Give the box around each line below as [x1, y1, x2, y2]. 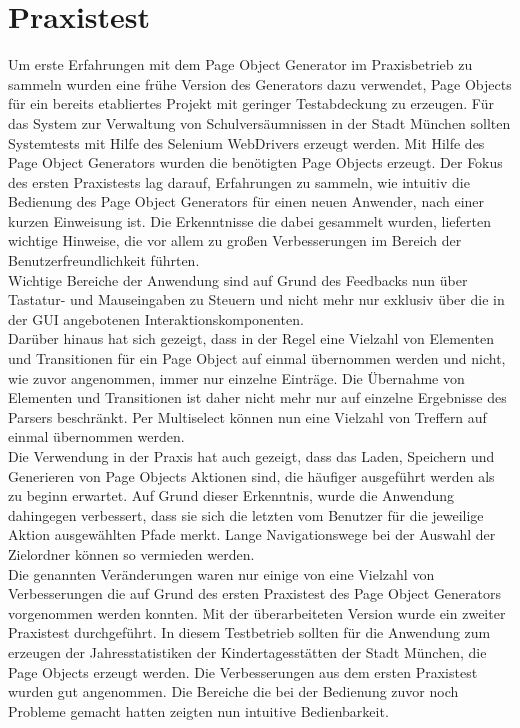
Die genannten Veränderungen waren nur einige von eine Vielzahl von [8, 563, 435, 584]
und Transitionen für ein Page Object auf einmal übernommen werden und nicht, [8, 348, 506, 369]
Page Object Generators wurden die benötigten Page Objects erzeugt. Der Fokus [8, 152, 503, 173]
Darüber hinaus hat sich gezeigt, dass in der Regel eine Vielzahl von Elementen [8, 328, 494, 349]
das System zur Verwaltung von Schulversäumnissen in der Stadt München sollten [8, 112, 511, 133]
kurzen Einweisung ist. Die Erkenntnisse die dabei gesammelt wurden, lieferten [8, 210, 491, 231]
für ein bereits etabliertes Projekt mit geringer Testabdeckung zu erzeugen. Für [8, 93, 494, 114]
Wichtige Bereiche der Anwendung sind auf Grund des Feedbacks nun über [8, 269, 468, 290]
